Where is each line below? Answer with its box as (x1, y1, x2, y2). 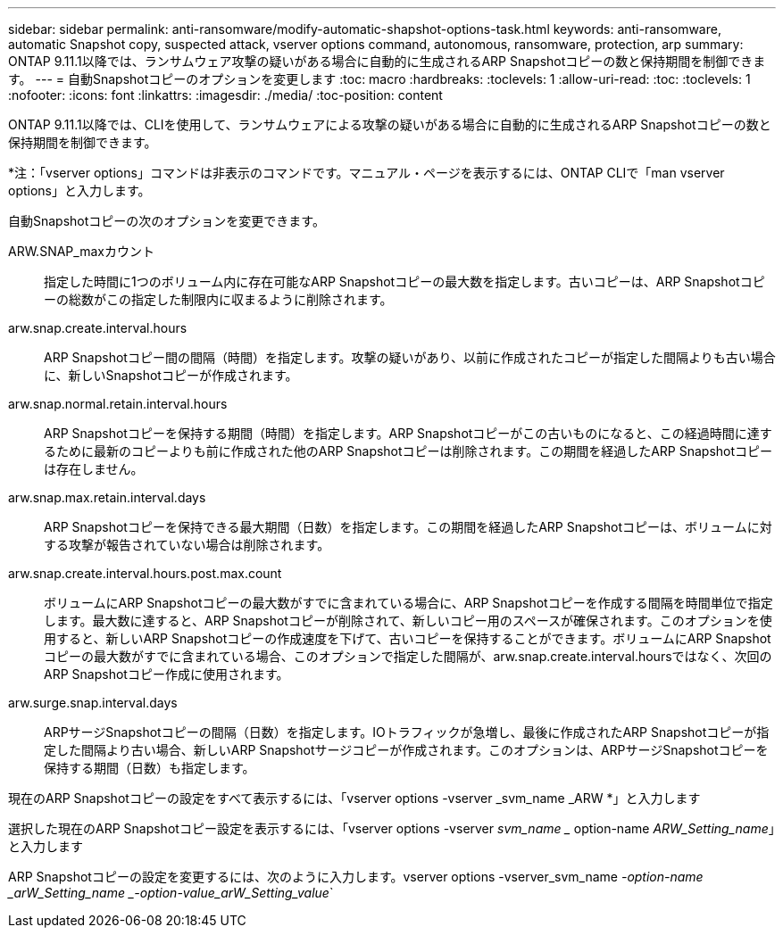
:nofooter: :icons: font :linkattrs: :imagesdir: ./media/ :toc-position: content (8, 87, 443, 103)
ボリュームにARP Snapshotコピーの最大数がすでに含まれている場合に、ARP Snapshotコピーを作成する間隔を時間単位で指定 (44, 595, 773, 610)
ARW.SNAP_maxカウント (8, 244, 154, 259)
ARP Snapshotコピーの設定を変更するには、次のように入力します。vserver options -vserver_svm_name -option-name (8, 869, 704, 884)
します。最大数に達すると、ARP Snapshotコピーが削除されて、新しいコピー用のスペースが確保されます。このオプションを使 (44, 613, 772, 628)
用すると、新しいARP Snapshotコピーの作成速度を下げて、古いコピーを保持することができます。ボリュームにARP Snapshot (44, 631, 771, 646)
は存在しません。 (44, 461, 144, 476)
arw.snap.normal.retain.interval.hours (8, 396, 228, 411)
